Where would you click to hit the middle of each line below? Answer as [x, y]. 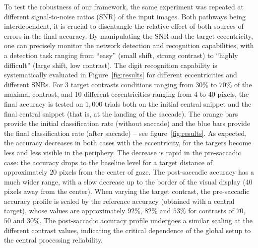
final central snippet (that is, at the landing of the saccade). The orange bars [121, 113]
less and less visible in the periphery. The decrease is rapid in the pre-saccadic [123, 152]
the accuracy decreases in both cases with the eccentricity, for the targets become [128, 143]
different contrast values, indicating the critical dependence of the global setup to [128, 230]
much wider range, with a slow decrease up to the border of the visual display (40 [128, 181]
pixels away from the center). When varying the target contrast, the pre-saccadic [127, 191]
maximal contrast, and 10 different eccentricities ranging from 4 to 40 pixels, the [127, 94]
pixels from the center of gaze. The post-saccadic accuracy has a [157, 172]
